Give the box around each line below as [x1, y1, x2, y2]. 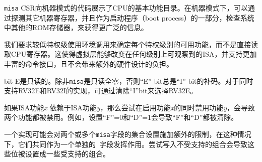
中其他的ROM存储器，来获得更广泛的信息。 [4, 22, 148, 33]
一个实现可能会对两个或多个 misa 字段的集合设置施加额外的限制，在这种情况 [4, 129, 251, 139]
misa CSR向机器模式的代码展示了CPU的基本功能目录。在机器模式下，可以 [4, 3, 248, 13]
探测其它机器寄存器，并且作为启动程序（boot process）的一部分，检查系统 [11, 12, 254, 23]
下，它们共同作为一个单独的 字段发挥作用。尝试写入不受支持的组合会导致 [4, 138, 247, 149]
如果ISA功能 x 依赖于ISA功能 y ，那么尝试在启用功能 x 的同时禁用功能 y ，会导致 [4, 102, 255, 112]
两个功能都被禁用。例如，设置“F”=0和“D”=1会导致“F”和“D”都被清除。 [4, 112, 238, 122]
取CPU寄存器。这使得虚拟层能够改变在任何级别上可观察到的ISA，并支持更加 [4, 49, 257, 59]
